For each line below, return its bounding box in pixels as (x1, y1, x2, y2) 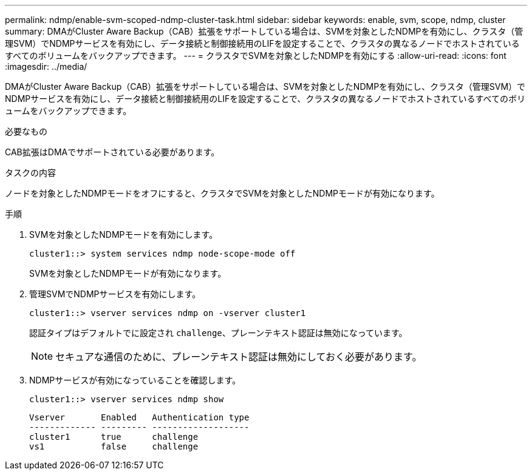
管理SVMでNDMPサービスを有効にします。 (29, 289, 201, 299)
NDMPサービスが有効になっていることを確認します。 (29, 375, 241, 385)
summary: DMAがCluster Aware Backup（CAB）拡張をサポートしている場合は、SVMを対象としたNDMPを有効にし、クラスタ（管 (5, 26, 523, 36)
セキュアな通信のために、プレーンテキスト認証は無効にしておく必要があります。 (55, 351, 422, 363)
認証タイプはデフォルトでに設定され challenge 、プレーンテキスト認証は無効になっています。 (29, 328, 408, 338)
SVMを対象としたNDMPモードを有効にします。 (29, 229, 218, 240)
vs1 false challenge (29, 442, 199, 451)
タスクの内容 (5, 167, 56, 178)
